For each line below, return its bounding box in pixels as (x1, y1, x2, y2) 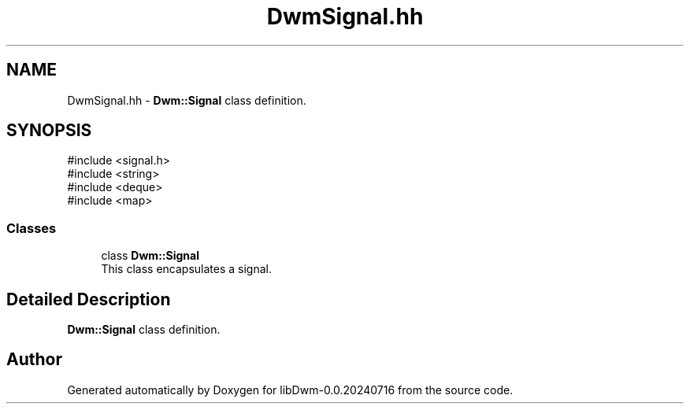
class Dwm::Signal (101, 249, 199, 263)
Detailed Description (6, 289, 171, 309)
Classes (6, 220, 57, 236)
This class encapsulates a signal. (101, 262, 272, 276)
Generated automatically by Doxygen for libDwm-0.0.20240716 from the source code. (67, 382, 514, 397)
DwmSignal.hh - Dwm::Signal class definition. (67, 93, 306, 107)
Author (6, 349, 62, 370)
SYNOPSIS (6, 120, 92, 141)
